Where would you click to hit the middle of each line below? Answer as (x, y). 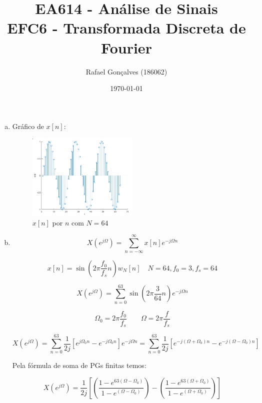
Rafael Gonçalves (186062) (126, 71)
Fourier (126, 47)
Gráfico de (28, 126)
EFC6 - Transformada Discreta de (126, 28)
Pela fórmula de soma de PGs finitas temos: (79, 365)
